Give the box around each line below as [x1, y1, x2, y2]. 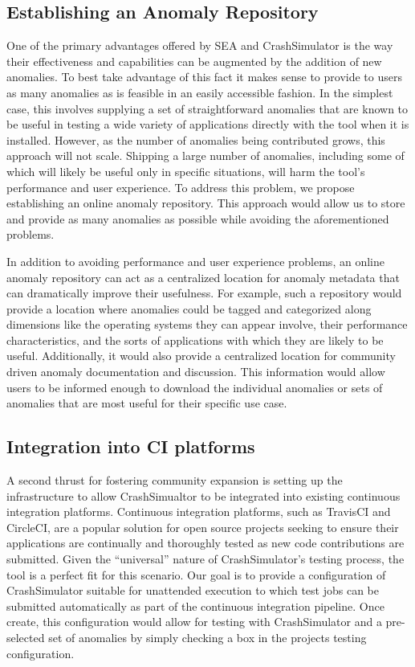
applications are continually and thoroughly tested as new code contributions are [6, 534, 405, 551]
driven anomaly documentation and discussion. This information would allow [6, 363, 385, 380]
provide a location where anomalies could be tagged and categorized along [6, 300, 372, 317]
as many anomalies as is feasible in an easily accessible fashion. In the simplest [6, 84, 393, 100]
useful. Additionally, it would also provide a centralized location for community [6, 347, 396, 364]
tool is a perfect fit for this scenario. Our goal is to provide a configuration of [6, 566, 386, 583]
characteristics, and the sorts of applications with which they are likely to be [6, 331, 384, 348]
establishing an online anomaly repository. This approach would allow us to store [6, 194, 405, 211]
